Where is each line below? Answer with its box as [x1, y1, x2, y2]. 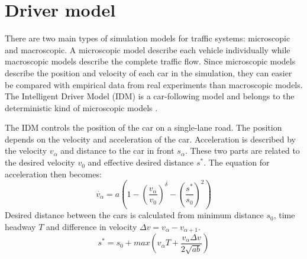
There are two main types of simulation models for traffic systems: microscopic [5, 32, 290, 44]
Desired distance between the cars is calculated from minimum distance [5, 209, 264, 221]
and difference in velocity [46, 220, 137, 232]
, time [273, 209, 295, 221]
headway [5, 220, 36, 232]
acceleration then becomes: [5, 167, 102, 180]
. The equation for [203, 156, 270, 169]
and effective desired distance [88, 156, 194, 169]
